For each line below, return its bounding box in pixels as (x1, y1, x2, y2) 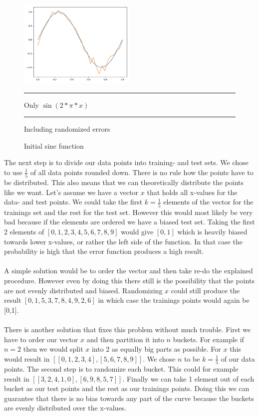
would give (121, 226, 154, 236)
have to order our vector (4, 334, 78, 344)
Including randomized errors (24, 124, 110, 134)
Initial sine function (24, 140, 84, 151)
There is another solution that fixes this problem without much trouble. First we (4, 324, 251, 334)
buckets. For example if (173, 334, 244, 344)
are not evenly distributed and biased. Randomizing (4, 285, 163, 295)
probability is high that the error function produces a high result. (4, 246, 204, 256)
